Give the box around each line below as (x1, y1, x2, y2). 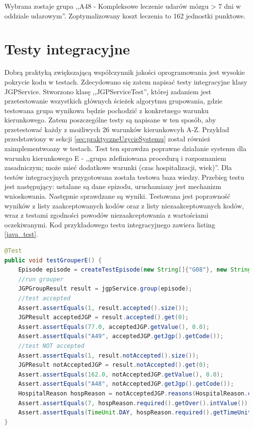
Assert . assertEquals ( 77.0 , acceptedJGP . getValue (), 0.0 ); (18, 323, 210, 330)
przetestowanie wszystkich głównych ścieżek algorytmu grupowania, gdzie (4, 96, 222, 106)
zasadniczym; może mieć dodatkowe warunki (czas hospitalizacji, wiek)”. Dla (4, 162, 232, 172)
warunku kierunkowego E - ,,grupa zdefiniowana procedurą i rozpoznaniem (4, 153, 226, 163)
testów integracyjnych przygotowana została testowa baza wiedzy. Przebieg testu (4, 172, 244, 182)
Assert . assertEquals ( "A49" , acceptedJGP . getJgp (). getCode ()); (18, 333, 224, 340)
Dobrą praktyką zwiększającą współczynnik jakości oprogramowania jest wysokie (4, 67, 245, 77)
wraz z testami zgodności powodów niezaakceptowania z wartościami (4, 210, 208, 220)
